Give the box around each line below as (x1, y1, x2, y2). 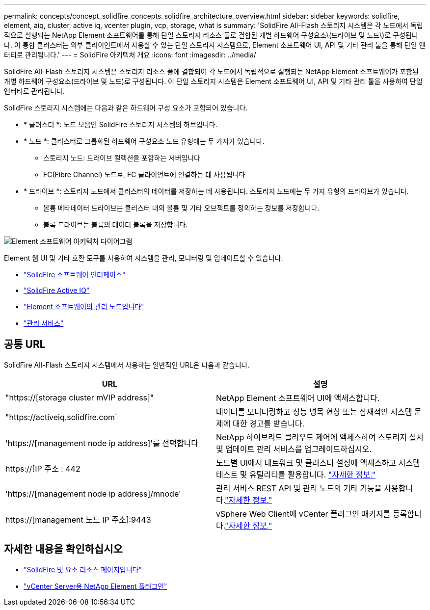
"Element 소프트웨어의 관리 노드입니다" (24, 302, 144, 311)
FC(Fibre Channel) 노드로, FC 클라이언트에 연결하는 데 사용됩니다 (43, 170, 245, 179)
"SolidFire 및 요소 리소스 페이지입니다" (24, 565, 142, 574)
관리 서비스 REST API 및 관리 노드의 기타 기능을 (216, 483, 382, 493)
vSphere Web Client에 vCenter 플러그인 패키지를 (216, 508, 391, 519)
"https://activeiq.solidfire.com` (5, 412, 118, 422)
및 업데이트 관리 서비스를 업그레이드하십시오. (216, 444, 372, 454)
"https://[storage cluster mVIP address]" (5, 392, 154, 402)
